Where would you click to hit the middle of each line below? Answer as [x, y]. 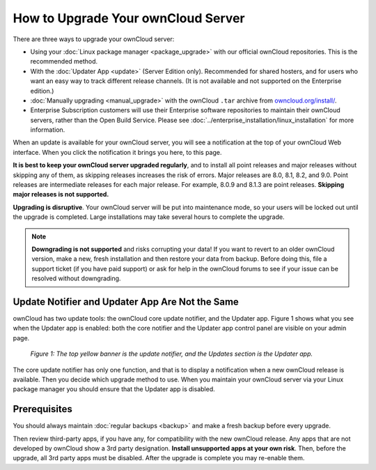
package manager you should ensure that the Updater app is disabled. [114, 389]
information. [48, 130]
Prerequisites [42, 409]
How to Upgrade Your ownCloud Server [129, 18]
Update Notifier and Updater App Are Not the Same [126, 302]
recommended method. [64, 61]
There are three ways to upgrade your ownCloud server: [94, 39]
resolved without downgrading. [76, 278]
